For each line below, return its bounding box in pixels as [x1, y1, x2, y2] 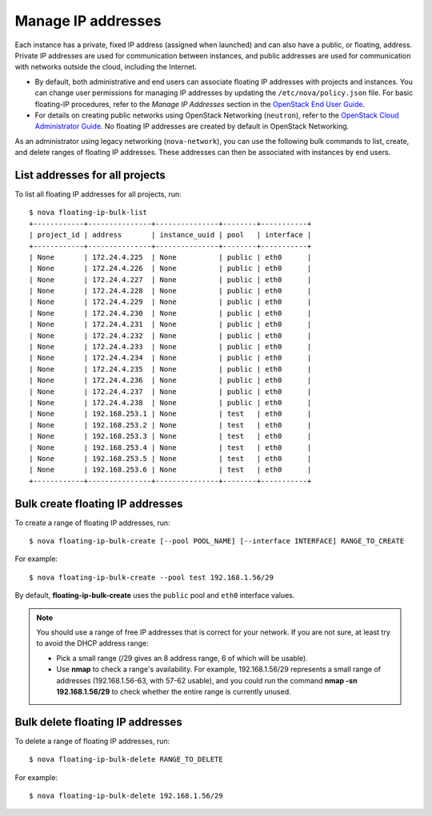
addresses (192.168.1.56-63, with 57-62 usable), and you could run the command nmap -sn [56, 675, 358, 685]
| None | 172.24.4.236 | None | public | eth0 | [29, 376, 312, 385]
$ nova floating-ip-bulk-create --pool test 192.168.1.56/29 [29, 572, 274, 582]
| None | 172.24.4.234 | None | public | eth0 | [29, 353, 312, 363]
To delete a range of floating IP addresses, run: [14, 736, 170, 746]
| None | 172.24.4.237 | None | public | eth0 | [29, 387, 312, 396]
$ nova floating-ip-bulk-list [29, 208, 148, 217]
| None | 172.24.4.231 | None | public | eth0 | [29, 320, 312, 329]
